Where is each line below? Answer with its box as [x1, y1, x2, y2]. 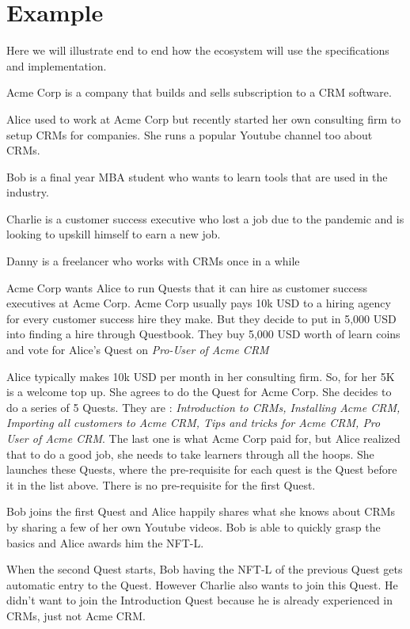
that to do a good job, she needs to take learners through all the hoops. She [6, 445, 374, 462]
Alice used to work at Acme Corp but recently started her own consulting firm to [6, 110, 401, 127]
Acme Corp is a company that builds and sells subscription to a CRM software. [6, 84, 392, 101]
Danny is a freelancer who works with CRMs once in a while [6, 253, 300, 269]
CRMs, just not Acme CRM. [6, 607, 146, 623]
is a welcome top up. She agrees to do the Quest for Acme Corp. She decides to [6, 383, 392, 400]
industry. [6, 184, 49, 200]
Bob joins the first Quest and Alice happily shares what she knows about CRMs [6, 503, 396, 520]
